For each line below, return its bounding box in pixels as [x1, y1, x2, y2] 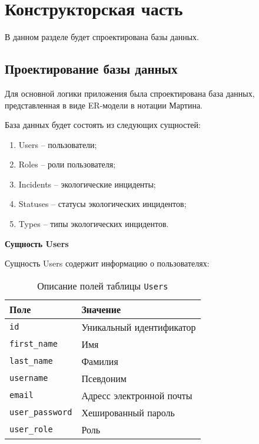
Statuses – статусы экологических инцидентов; [18, 198, 187, 210]
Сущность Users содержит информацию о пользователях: [5, 257, 210, 269]
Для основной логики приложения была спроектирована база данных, [5, 87, 255, 99]
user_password [9, 407, 72, 417]
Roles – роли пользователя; [18, 158, 116, 170]
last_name [9, 356, 53, 366]
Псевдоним [81, 371, 127, 385]
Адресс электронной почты [81, 388, 192, 402]
